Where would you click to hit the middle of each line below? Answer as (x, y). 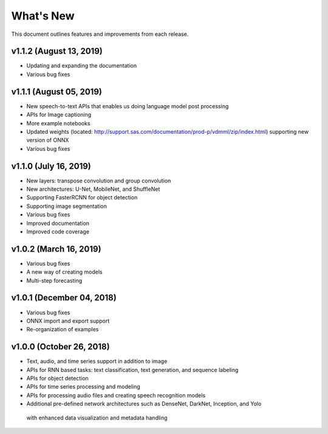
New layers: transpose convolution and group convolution (99, 181)
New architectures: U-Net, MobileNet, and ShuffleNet (93, 189)
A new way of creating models (64, 272)
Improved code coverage (58, 232)
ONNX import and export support (68, 321)
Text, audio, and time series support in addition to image (97, 361)
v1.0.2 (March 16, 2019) (56, 249)
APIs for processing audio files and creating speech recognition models (116, 395)
